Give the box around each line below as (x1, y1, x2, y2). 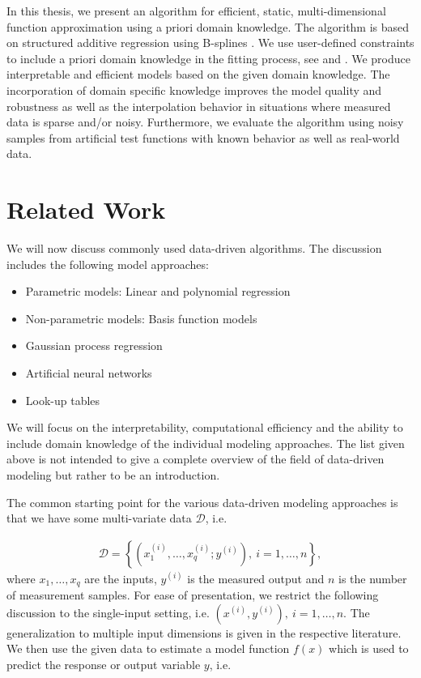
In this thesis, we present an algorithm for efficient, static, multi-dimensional (6, 2, 386, 19)
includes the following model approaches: (6, 255, 209, 272)
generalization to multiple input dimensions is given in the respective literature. (6, 624, 402, 641)
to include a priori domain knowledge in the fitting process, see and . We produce (6, 49, 410, 66)
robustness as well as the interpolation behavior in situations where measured (6, 97, 391, 114)
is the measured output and (187, 569, 325, 586)
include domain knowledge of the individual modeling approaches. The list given (6, 434, 405, 451)
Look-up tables (25, 391, 100, 408)
